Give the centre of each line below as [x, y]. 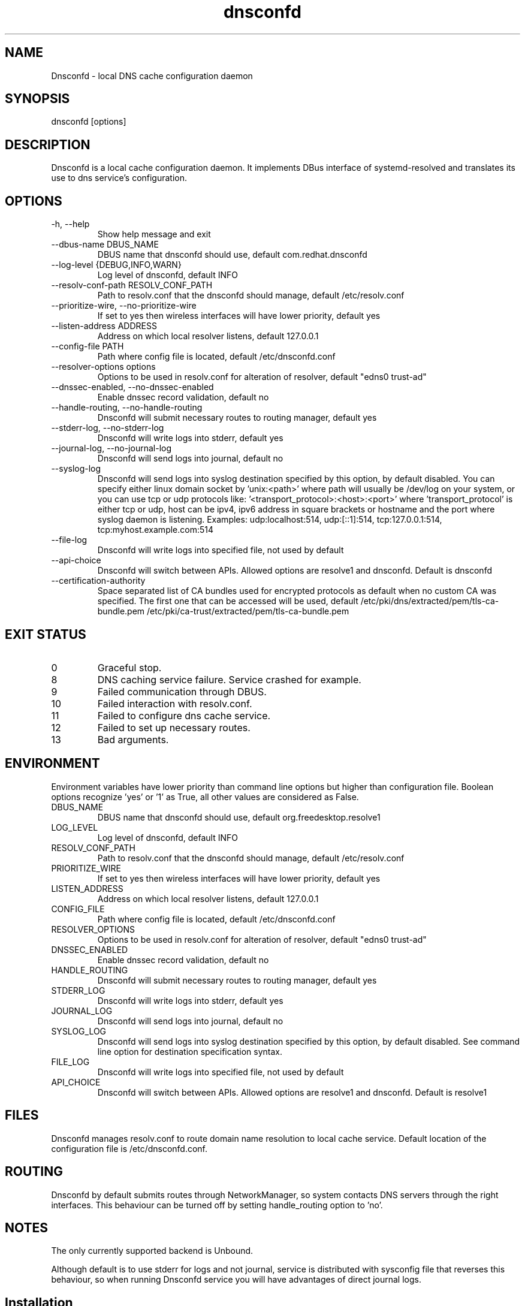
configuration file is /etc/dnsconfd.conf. [129, 1148]
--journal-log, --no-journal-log [111, 448]
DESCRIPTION [48, 144]
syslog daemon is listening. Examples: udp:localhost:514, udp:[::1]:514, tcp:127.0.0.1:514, [270, 520]
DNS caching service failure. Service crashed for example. [229, 679]
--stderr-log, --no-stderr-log [108, 428]
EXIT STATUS [46, 634]
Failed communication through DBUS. [182, 691]
